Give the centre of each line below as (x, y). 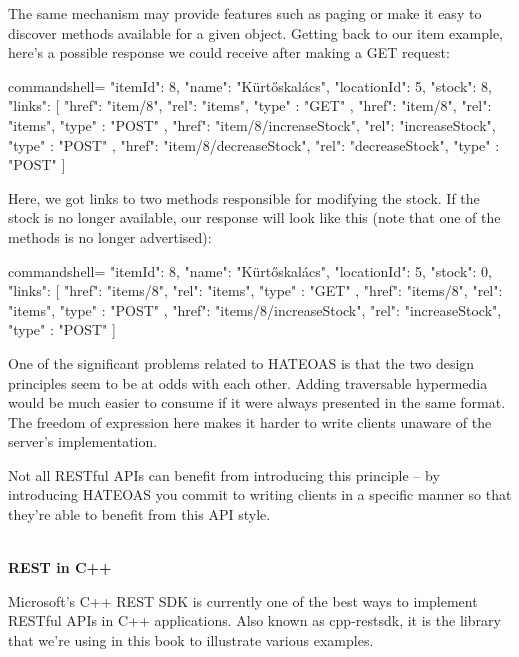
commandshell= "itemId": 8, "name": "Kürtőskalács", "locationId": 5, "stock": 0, (250, 270)
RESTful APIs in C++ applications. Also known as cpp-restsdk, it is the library (254, 620)
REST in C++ (60, 567)
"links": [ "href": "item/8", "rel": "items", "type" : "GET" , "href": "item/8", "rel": (250, 105)
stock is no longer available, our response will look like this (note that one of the (254, 217)
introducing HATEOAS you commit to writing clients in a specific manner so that (260, 494)
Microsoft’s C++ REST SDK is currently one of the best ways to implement (243, 600)
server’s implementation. (83, 441)
